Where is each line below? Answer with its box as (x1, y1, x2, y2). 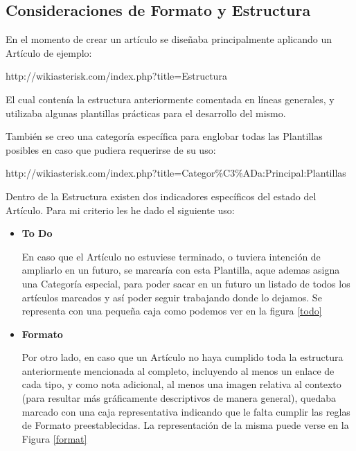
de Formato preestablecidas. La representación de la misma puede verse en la (21, 418, 349, 432)
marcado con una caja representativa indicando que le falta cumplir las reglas (21, 404, 350, 418)
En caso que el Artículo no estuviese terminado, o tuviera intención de (21, 249, 321, 263)
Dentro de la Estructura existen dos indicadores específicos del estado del (6, 188, 317, 203)
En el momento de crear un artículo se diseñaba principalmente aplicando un (6, 32, 332, 46)
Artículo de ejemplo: (6, 45, 92, 60)
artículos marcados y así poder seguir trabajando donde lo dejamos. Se (21, 290, 322, 304)
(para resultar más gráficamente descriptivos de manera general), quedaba (21, 391, 337, 405)
